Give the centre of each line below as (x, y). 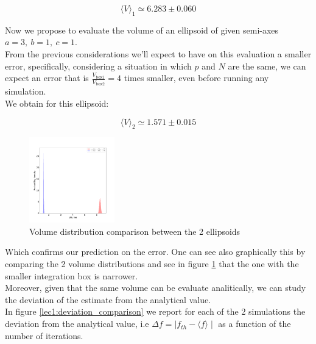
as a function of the (255, 324)
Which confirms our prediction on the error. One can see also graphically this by (155, 252)
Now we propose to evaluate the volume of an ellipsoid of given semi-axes (142, 30)
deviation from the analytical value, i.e (77, 324)
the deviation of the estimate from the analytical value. (108, 299)
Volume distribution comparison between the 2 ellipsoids (135, 231)
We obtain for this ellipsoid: (57, 103)
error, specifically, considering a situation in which (98, 66)
